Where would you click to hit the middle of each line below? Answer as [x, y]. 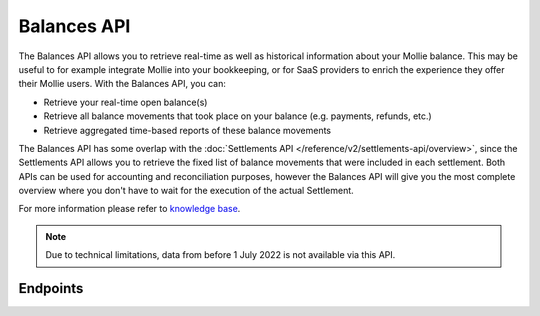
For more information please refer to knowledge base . [129, 209]
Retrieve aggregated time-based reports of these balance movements [187, 130]
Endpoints [51, 288]
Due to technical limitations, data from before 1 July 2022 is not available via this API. [220, 255]
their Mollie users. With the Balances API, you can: [122, 84]
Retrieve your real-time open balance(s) [125, 102]
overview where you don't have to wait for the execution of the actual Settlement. [186, 191]
